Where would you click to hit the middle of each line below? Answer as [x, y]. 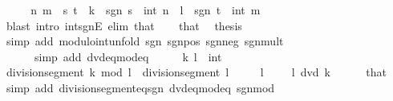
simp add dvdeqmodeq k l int [128, 56]
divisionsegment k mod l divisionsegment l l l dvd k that [196, 72]
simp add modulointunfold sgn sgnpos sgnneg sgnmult [145, 41]
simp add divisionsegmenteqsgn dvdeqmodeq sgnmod [140, 87]
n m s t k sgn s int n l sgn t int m [146, 10]
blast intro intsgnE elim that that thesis [124, 25]
